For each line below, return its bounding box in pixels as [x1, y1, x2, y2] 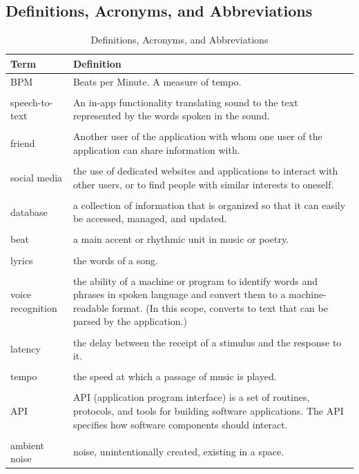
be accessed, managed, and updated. [72, 211, 227, 226]
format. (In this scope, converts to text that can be [111, 300, 328, 315]
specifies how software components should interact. [72, 417, 288, 431]
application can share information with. [72, 143, 240, 157]
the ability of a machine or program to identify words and [72, 273, 318, 288]
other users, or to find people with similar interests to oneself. [72, 177, 334, 191]
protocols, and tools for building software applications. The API [72, 403, 344, 417]
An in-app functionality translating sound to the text [72, 95, 298, 109]
